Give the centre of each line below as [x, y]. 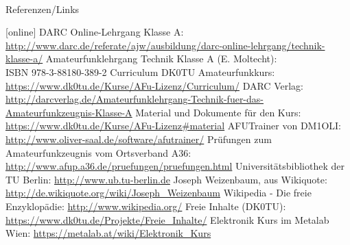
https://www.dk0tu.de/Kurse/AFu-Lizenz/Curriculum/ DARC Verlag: [154, 85]
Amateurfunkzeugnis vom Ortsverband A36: [98, 152]
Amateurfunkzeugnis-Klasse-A [69, 112]
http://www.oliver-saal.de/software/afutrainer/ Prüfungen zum [139, 139]
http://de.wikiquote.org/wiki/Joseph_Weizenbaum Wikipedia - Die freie [159, 193]
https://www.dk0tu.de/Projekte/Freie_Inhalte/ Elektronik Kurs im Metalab [167, 219]
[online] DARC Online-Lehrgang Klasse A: [95, 32]
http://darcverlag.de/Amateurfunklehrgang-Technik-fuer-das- [135, 99]
